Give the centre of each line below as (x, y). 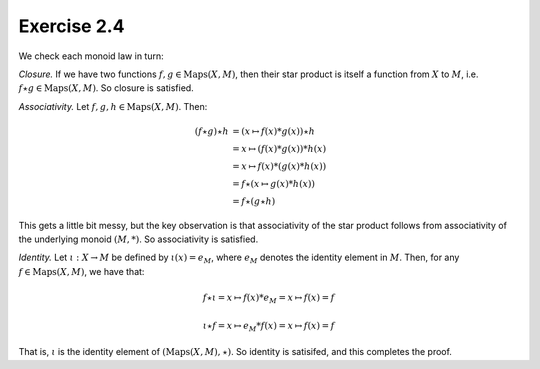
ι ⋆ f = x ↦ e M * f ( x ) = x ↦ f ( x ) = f (268, 327)
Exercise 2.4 (71, 26)
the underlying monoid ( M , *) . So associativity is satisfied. (138, 239)
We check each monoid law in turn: (91, 56)
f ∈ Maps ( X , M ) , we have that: (81, 271)
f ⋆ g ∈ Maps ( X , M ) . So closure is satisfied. (106, 88)
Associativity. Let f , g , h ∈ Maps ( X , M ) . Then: (113, 106)
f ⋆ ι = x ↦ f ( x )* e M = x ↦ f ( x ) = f (268, 298)
